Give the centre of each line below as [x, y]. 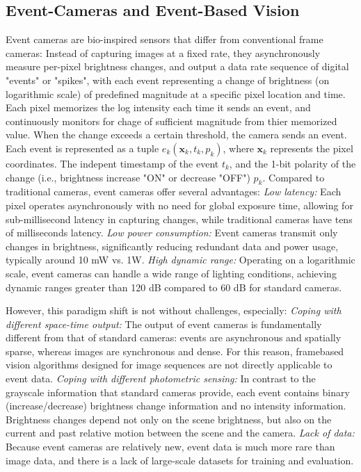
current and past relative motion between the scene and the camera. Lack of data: [180, 433]
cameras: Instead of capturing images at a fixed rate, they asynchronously [163, 52]
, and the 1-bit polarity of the [292, 163]
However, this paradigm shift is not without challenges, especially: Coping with [174, 310]
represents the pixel [312, 148]
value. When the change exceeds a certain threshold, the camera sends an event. [176, 135]
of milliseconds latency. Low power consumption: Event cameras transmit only [172, 233]
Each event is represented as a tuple [82, 148]
